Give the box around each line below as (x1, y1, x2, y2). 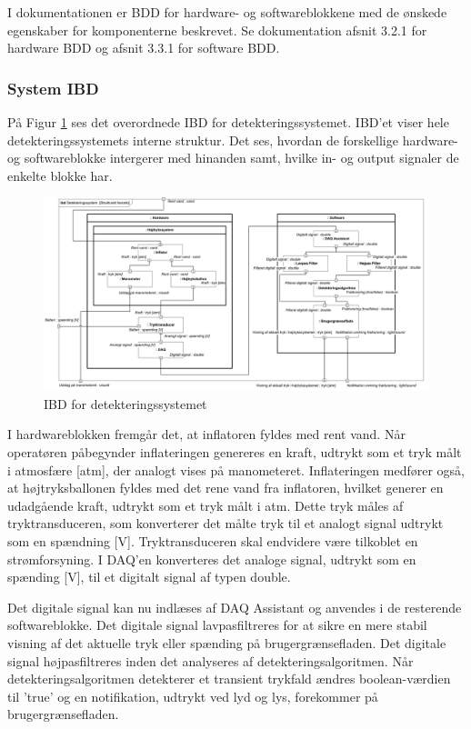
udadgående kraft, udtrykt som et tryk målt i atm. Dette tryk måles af (7, 495, 404, 514)
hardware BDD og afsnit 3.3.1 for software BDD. (7, 38, 280, 57)
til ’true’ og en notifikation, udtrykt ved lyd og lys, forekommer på (7, 686, 378, 705)
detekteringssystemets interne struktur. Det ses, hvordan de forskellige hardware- (7, 130, 458, 149)
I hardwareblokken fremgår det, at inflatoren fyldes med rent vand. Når (7, 424, 406, 444)
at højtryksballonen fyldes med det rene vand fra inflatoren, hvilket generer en (7, 478, 444, 497)
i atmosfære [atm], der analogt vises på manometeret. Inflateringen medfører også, (7, 460, 465, 479)
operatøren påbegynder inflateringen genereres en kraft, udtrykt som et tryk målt (7, 442, 462, 461)
